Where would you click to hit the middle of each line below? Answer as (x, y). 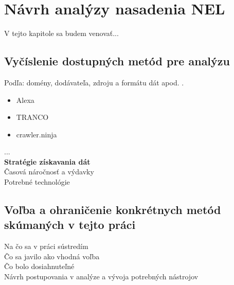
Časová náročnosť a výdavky (49, 172)
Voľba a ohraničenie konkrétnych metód (113, 210)
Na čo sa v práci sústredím (46, 246)
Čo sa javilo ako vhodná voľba (52, 256)
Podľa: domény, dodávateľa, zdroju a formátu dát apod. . (94, 82)
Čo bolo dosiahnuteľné (39, 266)
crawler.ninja (37, 134)
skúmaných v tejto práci (70, 225)
